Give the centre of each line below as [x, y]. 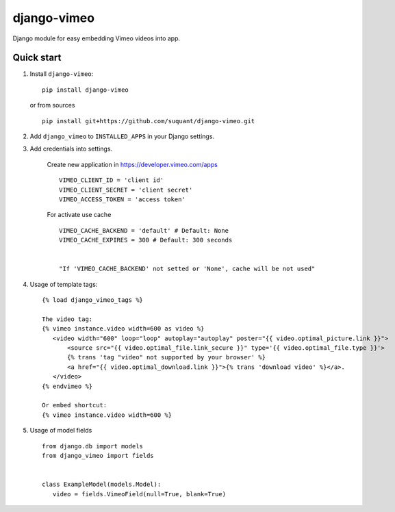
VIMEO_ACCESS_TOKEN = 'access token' [123, 199]
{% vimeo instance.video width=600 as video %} [123, 329]
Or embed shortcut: [75, 405]
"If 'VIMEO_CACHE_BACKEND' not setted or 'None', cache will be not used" [187, 269]
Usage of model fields [61, 431]
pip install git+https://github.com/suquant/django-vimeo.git [149, 121]
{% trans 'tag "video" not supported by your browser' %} [167, 357]
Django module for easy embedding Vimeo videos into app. [97, 38]
